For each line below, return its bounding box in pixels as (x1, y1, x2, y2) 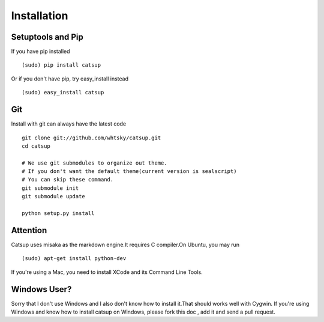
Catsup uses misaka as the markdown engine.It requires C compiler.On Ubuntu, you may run (11, 241, 240, 248)
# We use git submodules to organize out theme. (22, 159, 167, 166)
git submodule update (22, 193, 85, 200)
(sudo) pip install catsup (22, 62, 101, 68)
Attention (11, 225, 47, 235)
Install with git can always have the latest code (11, 120, 127, 127)
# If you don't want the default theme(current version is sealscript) (22, 168, 237, 175)
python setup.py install (22, 210, 95, 217)
